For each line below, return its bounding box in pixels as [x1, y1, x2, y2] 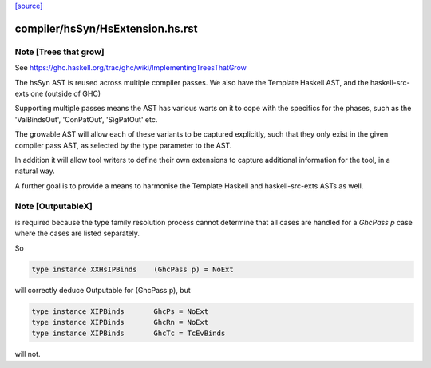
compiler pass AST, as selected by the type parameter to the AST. [14, 140, 232, 150]
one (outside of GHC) [30, 89, 101, 98]
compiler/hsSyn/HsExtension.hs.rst [14, 22, 199, 35]
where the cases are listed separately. [14, 228, 140, 239]
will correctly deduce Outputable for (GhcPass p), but [14, 285, 191, 295]
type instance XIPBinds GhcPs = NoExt [31, 307, 209, 315]
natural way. [14, 166, 55, 176]
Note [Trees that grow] [14, 46, 105, 57]
